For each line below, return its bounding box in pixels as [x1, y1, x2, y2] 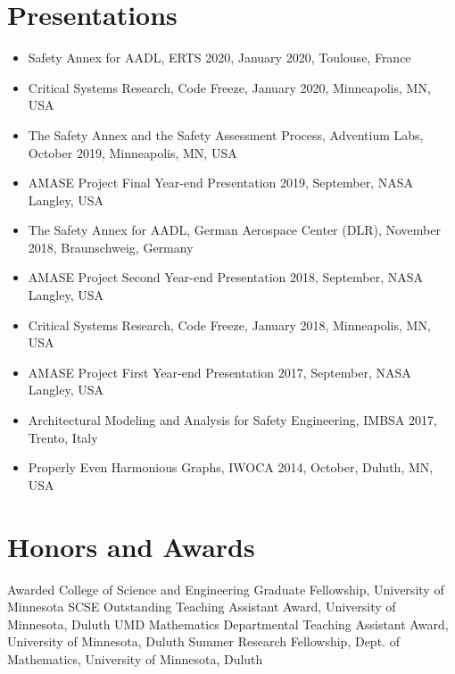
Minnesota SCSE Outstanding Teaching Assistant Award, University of [7, 597, 396, 616]
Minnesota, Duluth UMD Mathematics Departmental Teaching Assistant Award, [7, 614, 449, 633]
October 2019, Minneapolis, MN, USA [28, 143, 237, 162]
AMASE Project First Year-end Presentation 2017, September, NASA [28, 362, 411, 381]
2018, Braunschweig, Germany [28, 237, 194, 256]
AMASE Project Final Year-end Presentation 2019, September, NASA [28, 173, 413, 192]
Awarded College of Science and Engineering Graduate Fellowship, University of [7, 579, 444, 598]
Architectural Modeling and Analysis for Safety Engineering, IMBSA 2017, [28, 411, 437, 429]
